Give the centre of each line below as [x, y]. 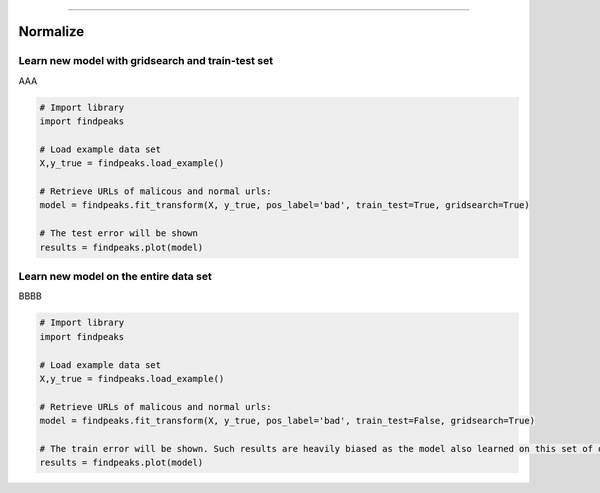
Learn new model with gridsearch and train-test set [146, 61]
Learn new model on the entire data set [115, 277]
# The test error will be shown [119, 233]
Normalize [51, 31]
